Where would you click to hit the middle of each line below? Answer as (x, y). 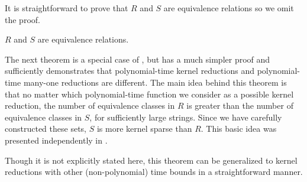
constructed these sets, (46, 129)
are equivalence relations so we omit (229, 8)
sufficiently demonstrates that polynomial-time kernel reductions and (130, 71)
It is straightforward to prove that (67, 8)
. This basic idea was (239, 129)
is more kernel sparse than (144, 129)
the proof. (22, 19)
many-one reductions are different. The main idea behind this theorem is (155, 82)
